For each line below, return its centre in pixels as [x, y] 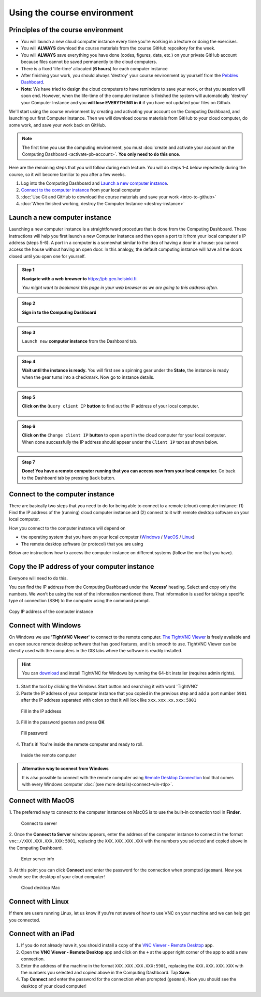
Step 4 [29, 361]
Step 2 [29, 304]
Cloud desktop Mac [41, 888]
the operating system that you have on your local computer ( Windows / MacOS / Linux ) [108, 537]
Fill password [34, 733]
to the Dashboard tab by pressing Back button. [69, 478]
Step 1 [28, 270]
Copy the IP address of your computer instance [82, 567]
